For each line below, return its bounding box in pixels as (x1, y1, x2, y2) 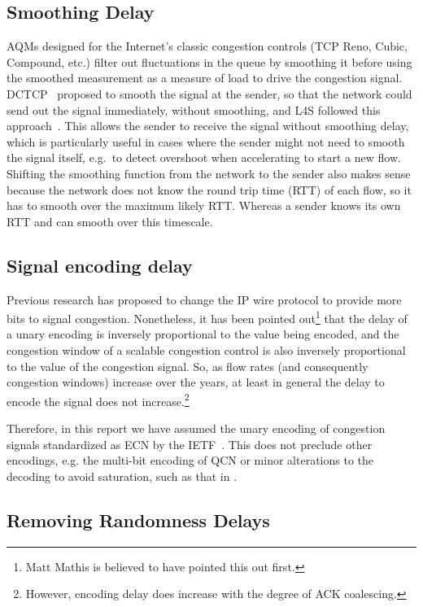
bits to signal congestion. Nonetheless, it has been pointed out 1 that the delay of (7, 308, 408, 326)
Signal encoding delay (7, 252, 193, 277)
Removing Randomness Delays (7, 507, 270, 532)
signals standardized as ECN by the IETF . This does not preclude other (7, 435, 373, 452)
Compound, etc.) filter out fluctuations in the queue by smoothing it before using (7, 53, 412, 70)
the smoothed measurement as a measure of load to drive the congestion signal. (7, 69, 403, 86)
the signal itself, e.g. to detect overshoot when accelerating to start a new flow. (7, 149, 401, 166)
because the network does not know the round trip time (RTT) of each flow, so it (7, 181, 412, 198)
